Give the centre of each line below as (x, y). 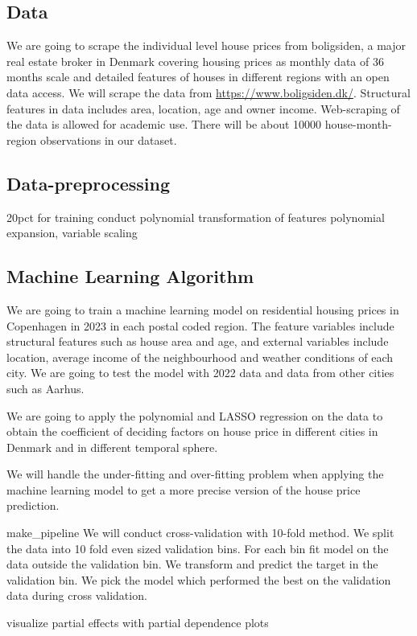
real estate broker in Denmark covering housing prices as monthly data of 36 (195, 61)
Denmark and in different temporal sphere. (112, 447)
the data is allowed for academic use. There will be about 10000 (164, 124)
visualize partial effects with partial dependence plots (138, 623)
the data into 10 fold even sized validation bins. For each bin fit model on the (198, 548)
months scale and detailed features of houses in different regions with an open (198, 77)
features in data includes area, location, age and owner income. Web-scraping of (203, 108)
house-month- (358, 124)
